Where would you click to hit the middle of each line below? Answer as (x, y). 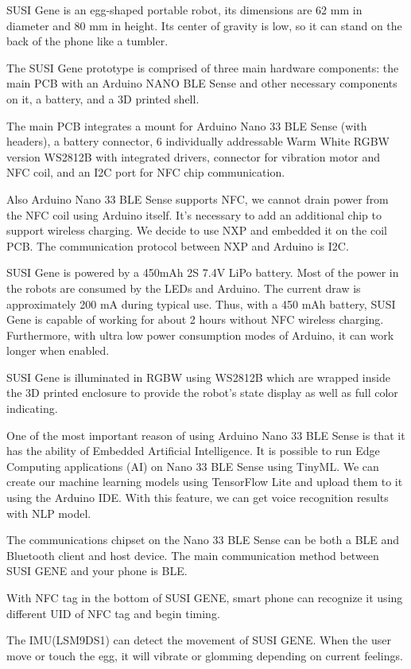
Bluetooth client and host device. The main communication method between (193, 555)
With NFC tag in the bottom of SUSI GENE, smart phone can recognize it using (205, 597)
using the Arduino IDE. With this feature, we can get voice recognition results (198, 498)
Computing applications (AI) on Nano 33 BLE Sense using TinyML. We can (193, 466)
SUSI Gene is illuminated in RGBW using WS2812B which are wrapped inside (198, 377)
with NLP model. (49, 513)
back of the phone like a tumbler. (87, 41)
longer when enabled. (58, 350)
